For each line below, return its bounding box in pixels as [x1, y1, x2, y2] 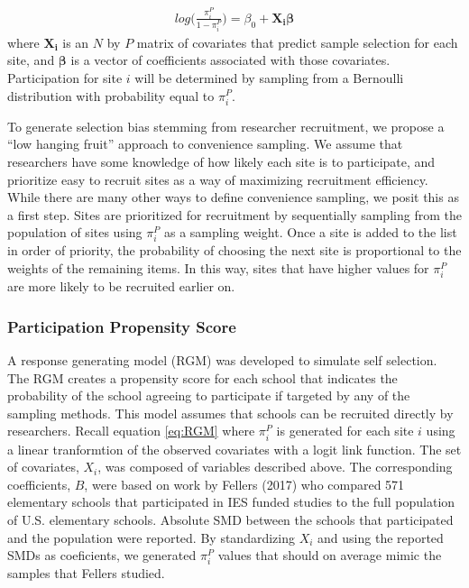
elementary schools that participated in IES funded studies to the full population [7, 492, 455, 511]
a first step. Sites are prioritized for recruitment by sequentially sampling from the [7, 205, 462, 224]
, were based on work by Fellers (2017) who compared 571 [84, 474, 405, 493]
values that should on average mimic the [217, 546, 442, 565]
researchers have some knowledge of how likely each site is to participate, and [7, 152, 436, 170]
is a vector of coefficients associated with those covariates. [70, 51, 391, 69]
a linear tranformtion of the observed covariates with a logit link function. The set [7, 439, 462, 458]
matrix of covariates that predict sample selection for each [136, 32, 458, 51]
